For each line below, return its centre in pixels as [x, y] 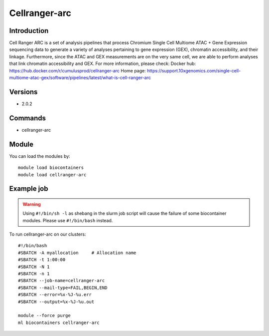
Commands [28, 118]
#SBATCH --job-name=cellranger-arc [62, 281]
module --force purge [44, 316]
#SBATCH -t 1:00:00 [42, 260]
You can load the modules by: [40, 156]
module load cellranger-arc [52, 174]
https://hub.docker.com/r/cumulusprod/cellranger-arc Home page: [78, 70]
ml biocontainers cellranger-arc [59, 323]
